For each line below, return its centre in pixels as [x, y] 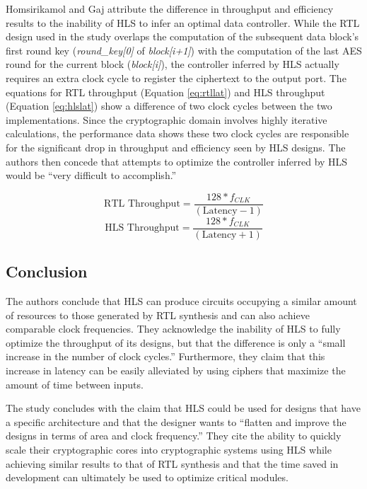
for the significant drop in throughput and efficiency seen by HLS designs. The [176, 147]
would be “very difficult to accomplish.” [91, 175]
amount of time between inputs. [75, 384]
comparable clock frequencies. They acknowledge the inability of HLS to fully [173, 329]
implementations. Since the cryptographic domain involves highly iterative [167, 119]
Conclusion [47, 271]
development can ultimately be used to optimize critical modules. [147, 477]
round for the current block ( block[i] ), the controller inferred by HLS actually [173, 64]
